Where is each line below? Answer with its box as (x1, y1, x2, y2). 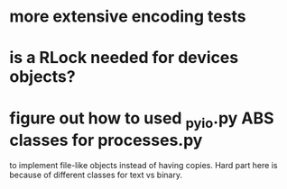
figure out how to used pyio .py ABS (9, 108, 274, 131)
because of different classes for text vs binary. (9, 169, 183, 180)
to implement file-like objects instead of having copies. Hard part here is (9, 159, 278, 170)
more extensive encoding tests (9, 6, 246, 27)
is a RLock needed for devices (9, 48, 239, 68)
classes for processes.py (9, 130, 203, 150)
